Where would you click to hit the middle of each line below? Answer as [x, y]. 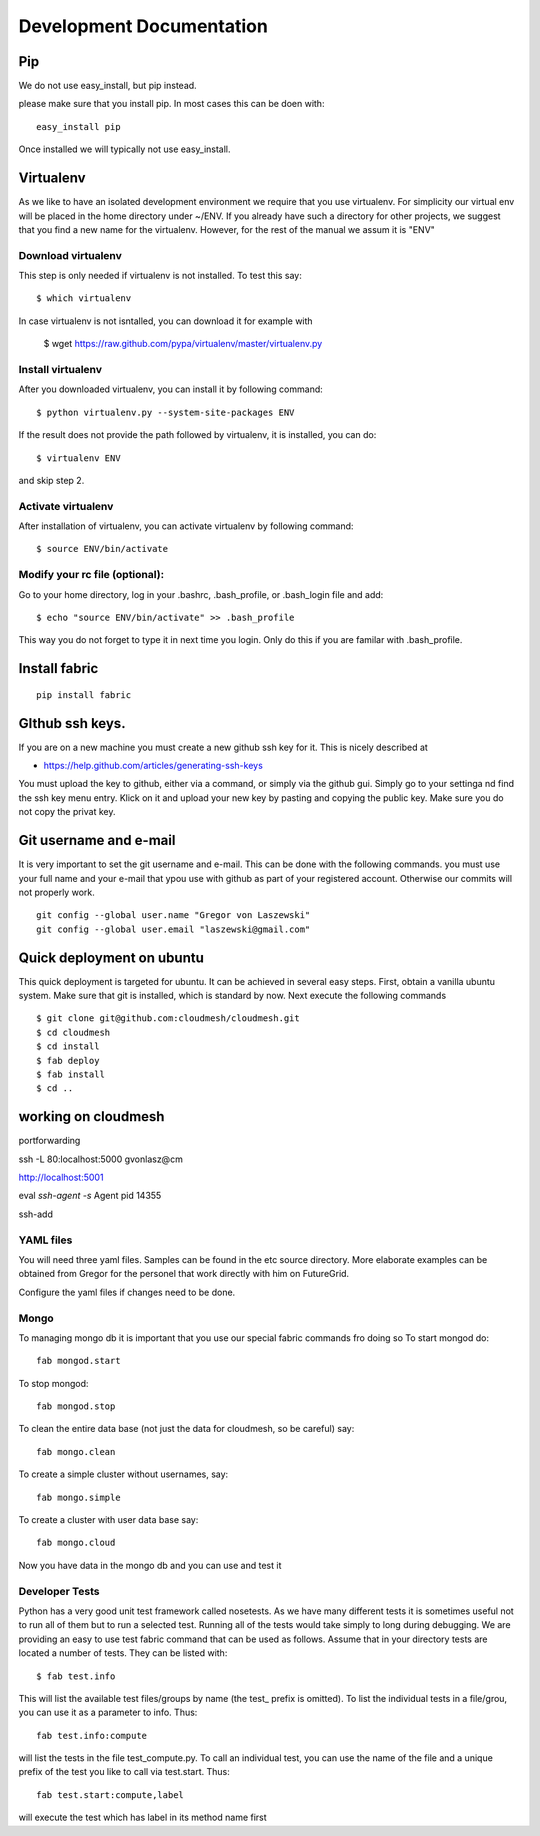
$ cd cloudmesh [73, 1032]
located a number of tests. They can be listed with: [123, 1653]
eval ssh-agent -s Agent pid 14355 [90, 1196]
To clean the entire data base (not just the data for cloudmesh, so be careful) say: [186, 1429]
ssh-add [36, 1214]
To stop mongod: [53, 1383]
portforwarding [49, 1141]
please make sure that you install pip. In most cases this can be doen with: [171, 104]
